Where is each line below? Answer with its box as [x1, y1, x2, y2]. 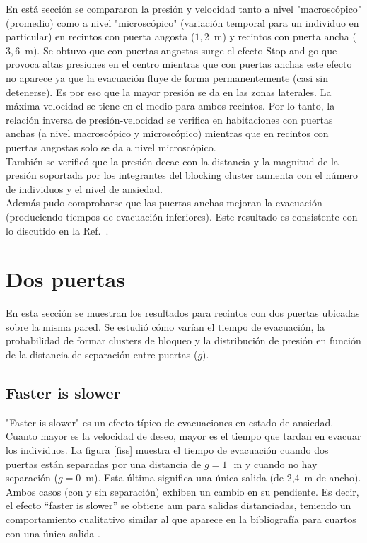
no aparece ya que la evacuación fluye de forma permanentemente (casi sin [6, 70, 328, 85]
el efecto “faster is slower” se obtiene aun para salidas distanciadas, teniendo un [6, 498, 351, 513]
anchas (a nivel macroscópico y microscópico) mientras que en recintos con [6, 126, 329, 141]
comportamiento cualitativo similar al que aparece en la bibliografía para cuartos [6, 511, 356, 526]
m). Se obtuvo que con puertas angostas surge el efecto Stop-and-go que [25, 42, 337, 57]
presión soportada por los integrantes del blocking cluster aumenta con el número [6, 168, 359, 182]
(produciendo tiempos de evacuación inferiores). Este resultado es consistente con [6, 209, 358, 223]
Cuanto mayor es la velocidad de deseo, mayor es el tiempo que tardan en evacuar [6, 428, 361, 443]
